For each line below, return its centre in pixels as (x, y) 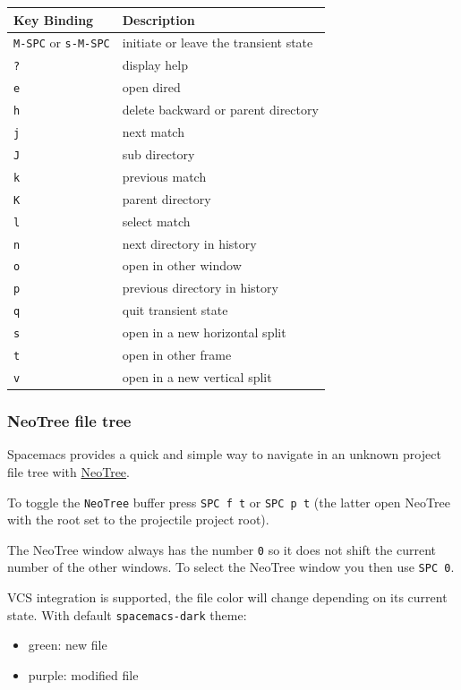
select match (156, 221)
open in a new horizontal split (204, 332)
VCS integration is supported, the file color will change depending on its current (227, 597)
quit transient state (175, 310)
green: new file (68, 645)
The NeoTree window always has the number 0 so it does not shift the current (222, 549)
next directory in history (189, 243)
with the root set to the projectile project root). (138, 520)
